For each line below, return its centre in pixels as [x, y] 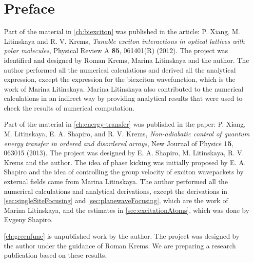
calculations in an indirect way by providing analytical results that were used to [123, 98]
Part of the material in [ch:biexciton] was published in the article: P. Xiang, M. [122, 31]
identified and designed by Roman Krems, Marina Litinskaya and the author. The [127, 60]
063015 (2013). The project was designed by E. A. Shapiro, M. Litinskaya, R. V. [124, 153]
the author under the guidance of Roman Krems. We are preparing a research [120, 245]
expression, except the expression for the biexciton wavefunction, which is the [120, 79]
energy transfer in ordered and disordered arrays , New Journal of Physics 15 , [119, 143]
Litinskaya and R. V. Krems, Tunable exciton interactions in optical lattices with [125, 41]
